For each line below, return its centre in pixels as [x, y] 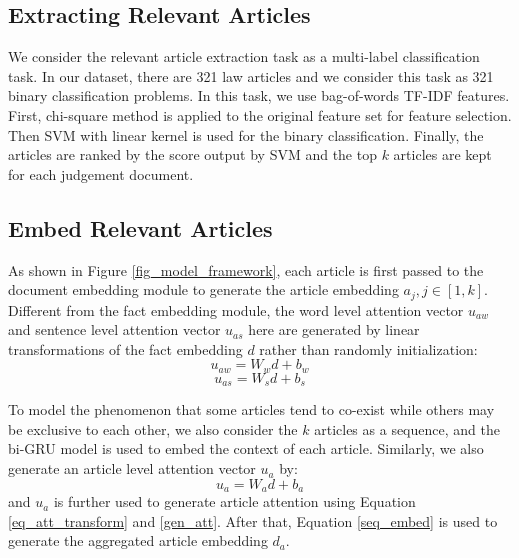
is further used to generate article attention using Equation [234, 501]
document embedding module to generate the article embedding [203, 289]
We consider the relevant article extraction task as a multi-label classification [244, 56]
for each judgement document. [101, 173]
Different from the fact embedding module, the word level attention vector [236, 309]
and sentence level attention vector [114, 329]
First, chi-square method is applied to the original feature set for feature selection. [260, 114]
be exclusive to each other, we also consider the [153, 428]
